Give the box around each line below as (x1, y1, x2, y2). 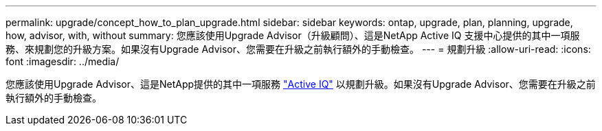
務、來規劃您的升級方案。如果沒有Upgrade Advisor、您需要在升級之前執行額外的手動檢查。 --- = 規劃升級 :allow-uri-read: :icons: (5, 43, 591, 55)
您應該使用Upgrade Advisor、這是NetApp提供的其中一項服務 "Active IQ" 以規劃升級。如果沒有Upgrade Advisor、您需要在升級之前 (5, 78, 596, 90)
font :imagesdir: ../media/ (5, 56, 120, 67)
